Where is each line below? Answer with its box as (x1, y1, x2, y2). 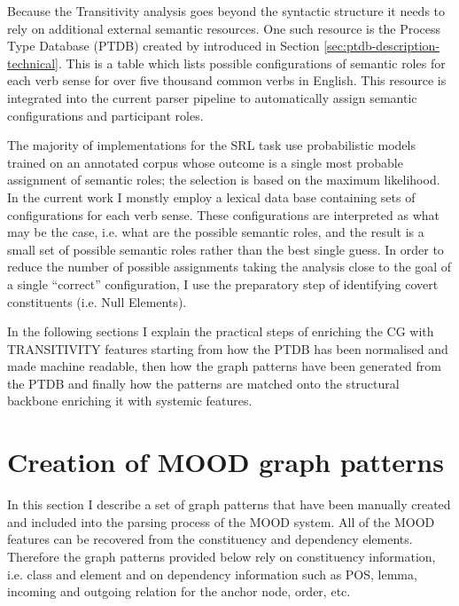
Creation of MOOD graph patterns (7, 444, 444, 480)
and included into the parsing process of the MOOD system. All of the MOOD (7, 512, 435, 531)
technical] (7, 53, 58, 72)
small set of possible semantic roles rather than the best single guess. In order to (7, 240, 444, 258)
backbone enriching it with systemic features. (7, 391, 253, 410)
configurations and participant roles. (7, 106, 204, 124)
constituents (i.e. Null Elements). (7, 292, 187, 311)
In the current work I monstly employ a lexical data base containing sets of (7, 187, 416, 206)
